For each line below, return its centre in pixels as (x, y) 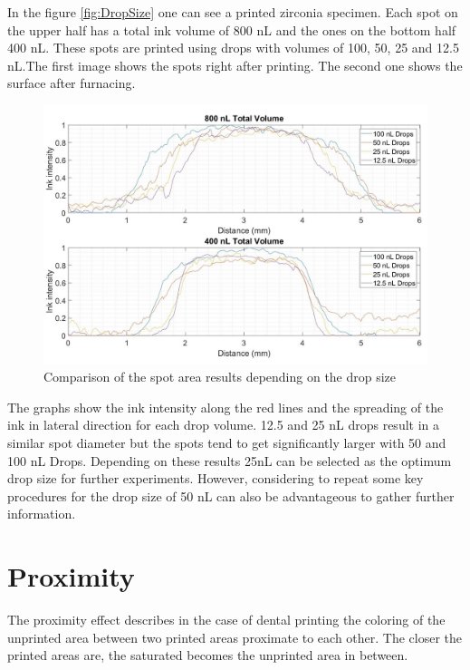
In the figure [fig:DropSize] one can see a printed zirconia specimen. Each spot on (233, 12)
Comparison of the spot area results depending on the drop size (220, 377)
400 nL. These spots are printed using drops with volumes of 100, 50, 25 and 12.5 (233, 48)
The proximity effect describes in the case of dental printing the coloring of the (226, 620)
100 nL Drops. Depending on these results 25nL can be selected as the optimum (230, 460)
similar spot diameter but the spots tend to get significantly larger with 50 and (227, 443)
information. (42, 514)
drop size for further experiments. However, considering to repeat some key (216, 478)
